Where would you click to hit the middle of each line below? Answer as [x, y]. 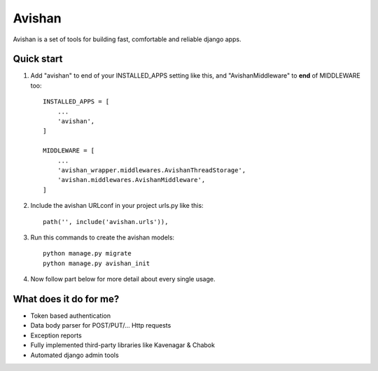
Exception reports [56, 335]
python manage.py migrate [87, 253]
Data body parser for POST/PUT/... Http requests [101, 325]
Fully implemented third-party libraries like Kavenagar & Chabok [122, 345]
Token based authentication [71, 316]
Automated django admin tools [75, 355]
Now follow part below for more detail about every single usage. [123, 279]
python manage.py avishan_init [97, 263]
